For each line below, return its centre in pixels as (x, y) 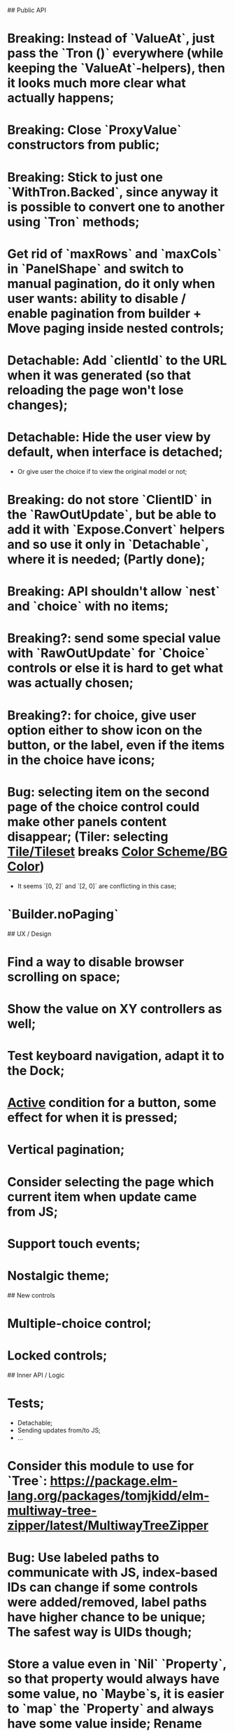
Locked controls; (57, 1356)
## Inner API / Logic (36, 1375)
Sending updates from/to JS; (59, 1430)
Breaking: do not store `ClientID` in (109, 500)
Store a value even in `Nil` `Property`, (117, 1664)
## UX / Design (29, 934)
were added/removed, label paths (107, 1602)
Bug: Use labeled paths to (83, 1557)
